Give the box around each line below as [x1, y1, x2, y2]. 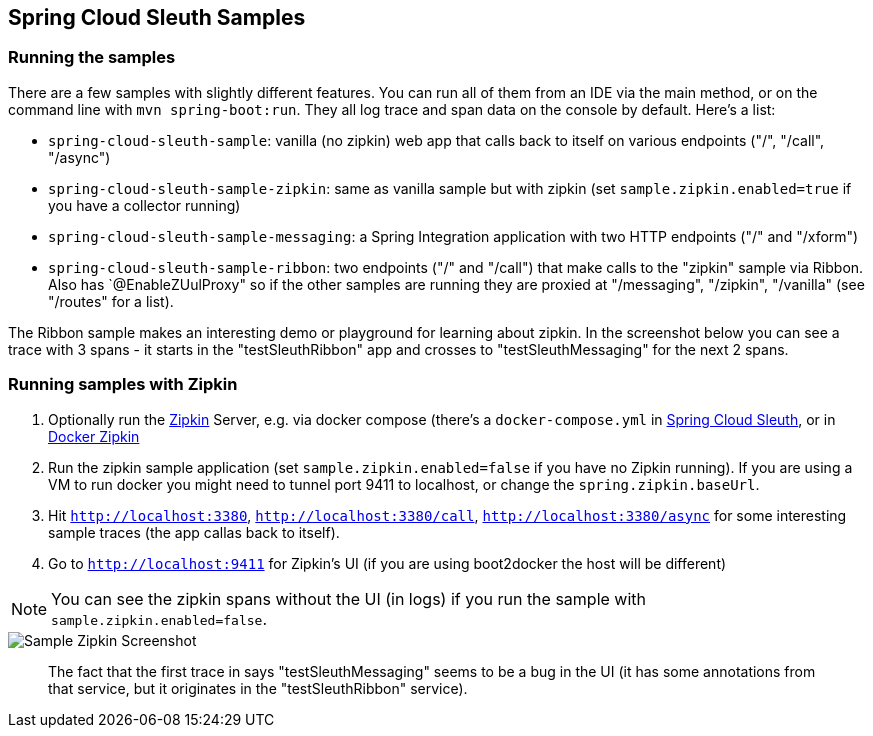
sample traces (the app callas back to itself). [48, 523, 340, 541]
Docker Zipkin [48, 427, 140, 445]
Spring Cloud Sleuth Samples [8, 5, 306, 30]
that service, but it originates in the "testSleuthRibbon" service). [48, 679, 468, 697]
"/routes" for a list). [48, 292, 174, 310]
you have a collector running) [48, 196, 241, 214]
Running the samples [8, 47, 176, 68]
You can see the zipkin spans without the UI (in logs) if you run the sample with [51, 588, 647, 609]
